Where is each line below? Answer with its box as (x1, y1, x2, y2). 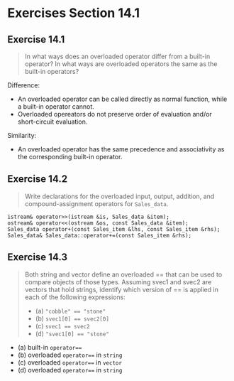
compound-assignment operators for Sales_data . (24, 199, 169, 208)
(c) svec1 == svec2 (35, 321, 90, 330)
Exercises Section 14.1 (7, 5, 140, 21)
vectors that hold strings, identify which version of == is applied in (24, 285, 218, 294)
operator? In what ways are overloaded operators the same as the (24, 60, 218, 68)
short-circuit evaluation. (17, 117, 88, 126)
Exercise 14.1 (7, 33, 65, 45)
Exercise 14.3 (7, 251, 67, 264)
